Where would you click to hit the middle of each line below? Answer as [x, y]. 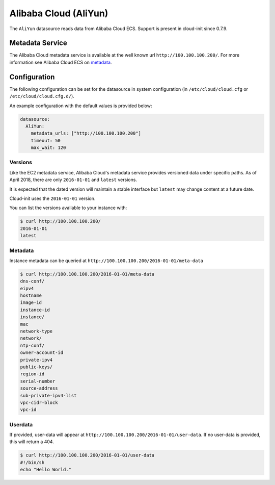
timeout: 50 [46, 141]
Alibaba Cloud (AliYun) [59, 13]
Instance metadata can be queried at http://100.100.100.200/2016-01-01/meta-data [106, 261]
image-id [31, 303]
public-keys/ [36, 367]
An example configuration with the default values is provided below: [81, 106]
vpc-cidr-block [39, 402]
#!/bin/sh [32, 462]
